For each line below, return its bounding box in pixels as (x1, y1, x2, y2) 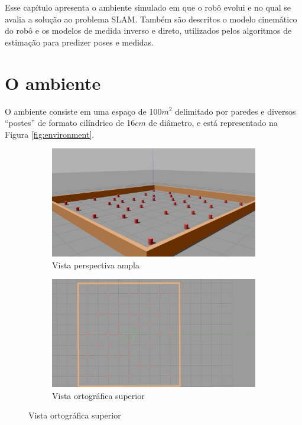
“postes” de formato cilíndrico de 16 (5, 116, 135, 129)
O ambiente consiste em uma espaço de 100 (5, 105, 162, 117)
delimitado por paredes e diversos (175, 105, 296, 117)
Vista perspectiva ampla (52, 258, 139, 271)
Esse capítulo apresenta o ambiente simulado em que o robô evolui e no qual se (5, 1, 291, 13)
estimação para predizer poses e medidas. (5, 35, 154, 48)
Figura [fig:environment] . (5, 128, 95, 140)
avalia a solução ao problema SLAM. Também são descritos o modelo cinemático (5, 12, 297, 25)
